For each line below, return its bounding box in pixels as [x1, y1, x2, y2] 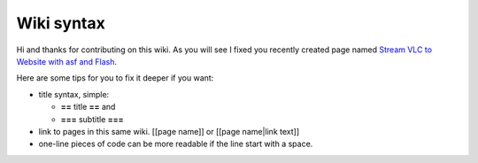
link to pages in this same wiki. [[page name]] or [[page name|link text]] [38, 126, 300, 136]
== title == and [60, 102, 116, 113]
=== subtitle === [60, 113, 124, 124]
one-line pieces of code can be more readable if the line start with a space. [38, 138, 313, 150]
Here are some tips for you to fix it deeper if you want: [16, 73, 214, 83]
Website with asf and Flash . [16, 56, 118, 66]
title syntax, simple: [38, 89, 110, 99]
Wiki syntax [16, 13, 105, 33]
